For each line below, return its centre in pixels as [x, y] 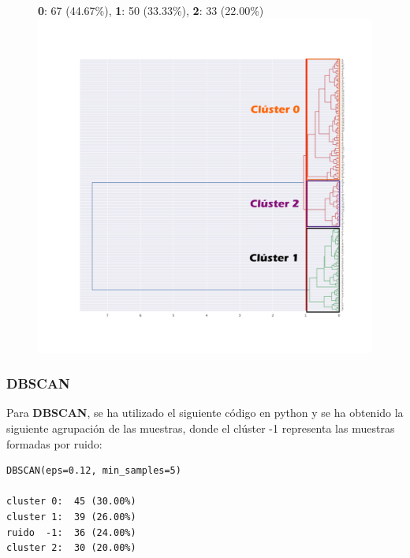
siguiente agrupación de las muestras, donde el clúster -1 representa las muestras [201, 428]
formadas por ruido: [54, 443]
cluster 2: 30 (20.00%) [71, 548]
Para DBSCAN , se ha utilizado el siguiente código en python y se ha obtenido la [205, 413]
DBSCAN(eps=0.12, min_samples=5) [94, 471]
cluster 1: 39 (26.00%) [71, 517]
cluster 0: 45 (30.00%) [71, 502]
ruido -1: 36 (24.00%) [71, 532]
